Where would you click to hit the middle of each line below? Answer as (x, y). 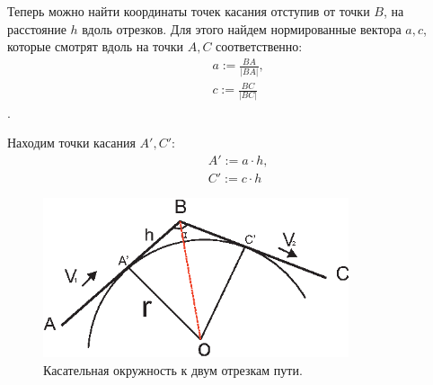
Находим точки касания (71, 143)
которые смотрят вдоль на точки (96, 46)
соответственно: (259, 46)
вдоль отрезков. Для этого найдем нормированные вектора (242, 28)
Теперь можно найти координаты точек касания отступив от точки (189, 11)
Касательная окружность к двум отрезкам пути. (173, 369)
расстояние (37, 28)
